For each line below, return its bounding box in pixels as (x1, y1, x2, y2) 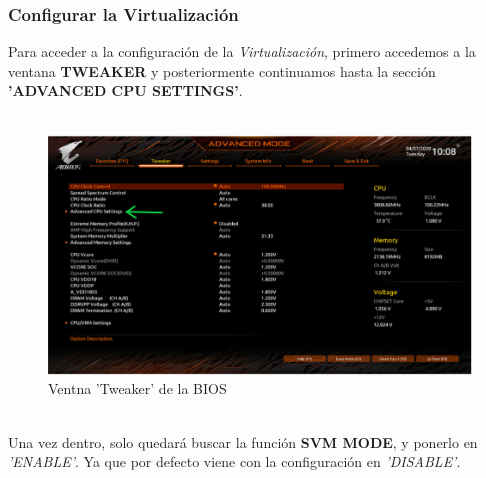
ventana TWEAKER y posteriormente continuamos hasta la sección (8, 60, 436, 81)
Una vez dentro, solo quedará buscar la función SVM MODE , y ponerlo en (8, 431, 478, 452)
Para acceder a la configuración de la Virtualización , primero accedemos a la (8, 41, 476, 62)
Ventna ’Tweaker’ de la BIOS (48, 378, 227, 399)
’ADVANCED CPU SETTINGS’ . (8, 80, 243, 101)
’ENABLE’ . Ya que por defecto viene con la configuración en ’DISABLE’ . (8, 451, 461, 472)
